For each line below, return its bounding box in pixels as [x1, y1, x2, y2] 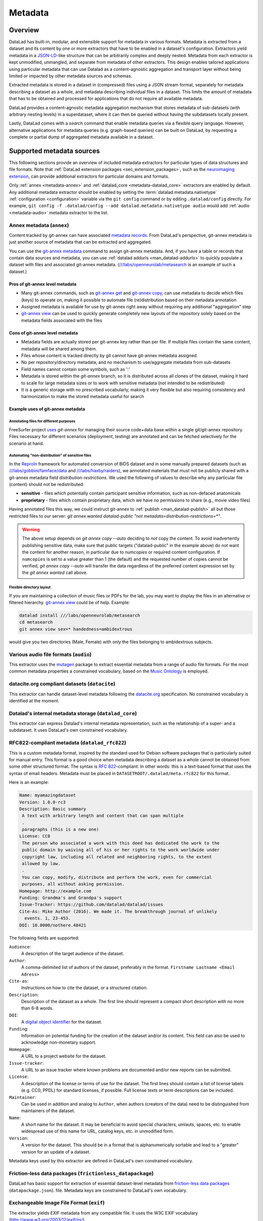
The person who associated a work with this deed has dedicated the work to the [22, 840, 220, 846]
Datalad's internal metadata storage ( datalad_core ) [9, 710, 137, 716]
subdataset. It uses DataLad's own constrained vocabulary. [9, 727, 129, 733]
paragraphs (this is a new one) [22, 827, 99, 832]
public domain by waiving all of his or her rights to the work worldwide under [22, 847, 220, 853]
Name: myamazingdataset [19, 793, 76, 798]
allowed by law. [22, 861, 61, 866]
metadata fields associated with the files [21, 317, 102, 323]
